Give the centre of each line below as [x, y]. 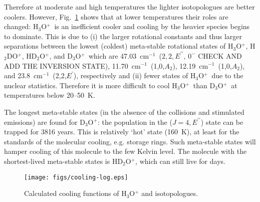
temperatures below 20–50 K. [50, 95]
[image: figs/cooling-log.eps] [76, 177]
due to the [227, 75]
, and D [61, 55]
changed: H [21, 26]
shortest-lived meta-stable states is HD [64, 161]
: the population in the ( [135, 122]
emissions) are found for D [45, 122]
